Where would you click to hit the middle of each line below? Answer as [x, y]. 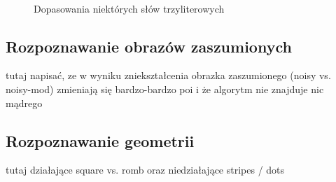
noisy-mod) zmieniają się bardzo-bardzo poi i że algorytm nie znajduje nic [165, 89]
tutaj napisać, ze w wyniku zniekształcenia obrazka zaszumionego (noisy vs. [168, 75]
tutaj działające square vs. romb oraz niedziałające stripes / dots [145, 170]
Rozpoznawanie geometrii [100, 140]
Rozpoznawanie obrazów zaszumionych [149, 46]
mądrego [24, 103]
